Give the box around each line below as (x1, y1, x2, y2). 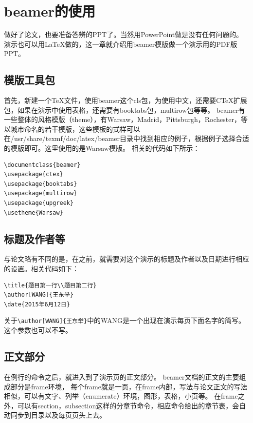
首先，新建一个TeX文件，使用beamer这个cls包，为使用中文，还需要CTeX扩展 (4, 95, 247, 105)
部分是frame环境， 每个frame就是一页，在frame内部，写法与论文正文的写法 (10, 381, 248, 391)
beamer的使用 (4, 1, 96, 21)
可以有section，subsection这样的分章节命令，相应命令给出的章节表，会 (17, 400, 239, 410)
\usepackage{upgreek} (4, 200, 74, 207)
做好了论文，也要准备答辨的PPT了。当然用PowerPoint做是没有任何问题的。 (4, 29, 243, 40)
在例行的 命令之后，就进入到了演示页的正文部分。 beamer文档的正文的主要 (4, 371, 239, 382)
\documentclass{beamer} (4, 161, 81, 168)
